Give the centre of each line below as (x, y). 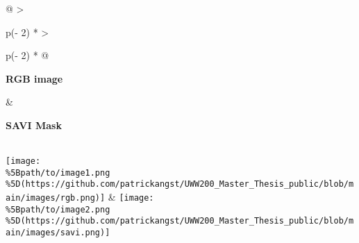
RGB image (34, 78)
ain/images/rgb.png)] (56, 198)
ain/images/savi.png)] (58, 233)
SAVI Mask (34, 125)
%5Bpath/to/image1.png (58, 173)
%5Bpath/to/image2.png (58, 209)
